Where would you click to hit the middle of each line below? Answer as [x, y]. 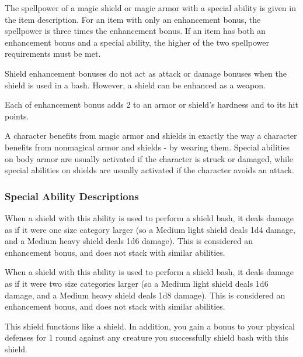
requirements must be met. [53, 54]
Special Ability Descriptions [72, 196]
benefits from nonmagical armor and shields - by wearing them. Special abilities [147, 147]
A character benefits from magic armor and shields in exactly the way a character [151, 135]
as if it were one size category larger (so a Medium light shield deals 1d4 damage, [150, 229]
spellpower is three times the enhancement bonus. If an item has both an [135, 31]
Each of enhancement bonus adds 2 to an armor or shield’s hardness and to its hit [151, 104]
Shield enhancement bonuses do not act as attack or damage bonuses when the [146, 73]
